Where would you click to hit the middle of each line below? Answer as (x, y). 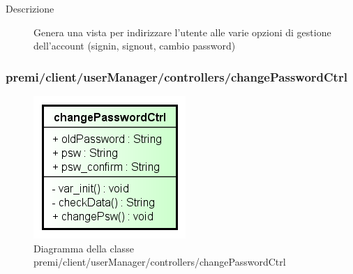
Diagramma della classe (84, 248)
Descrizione (30, 8)
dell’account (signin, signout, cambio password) (135, 46)
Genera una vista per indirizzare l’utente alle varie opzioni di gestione (182, 32)
